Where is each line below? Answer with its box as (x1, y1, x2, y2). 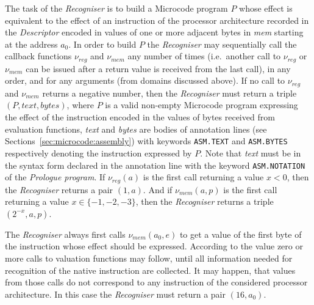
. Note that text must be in (200, 146, 301, 159)
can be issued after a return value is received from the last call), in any (26, 62, 291, 75)
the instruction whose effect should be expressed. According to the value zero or (5, 240, 303, 252)
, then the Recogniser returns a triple (135, 195, 274, 208)
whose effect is (239, 2, 293, 14)
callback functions (5, 50, 72, 62)
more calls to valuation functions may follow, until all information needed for (5, 251, 293, 264)
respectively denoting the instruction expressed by (5, 146, 192, 159)
